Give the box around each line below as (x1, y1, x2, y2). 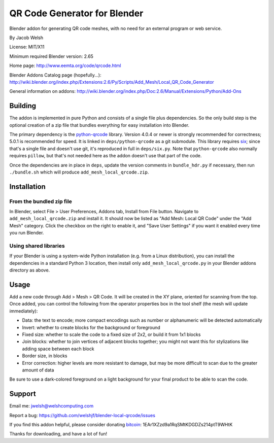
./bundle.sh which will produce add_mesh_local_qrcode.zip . (9, 169, 149, 175)
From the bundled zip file (9, 198, 72, 205)
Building (9, 101, 37, 110)
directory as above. (9, 267, 50, 274)
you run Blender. (9, 230, 44, 236)
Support (9, 390, 36, 398)
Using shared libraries (9, 243, 65, 250)
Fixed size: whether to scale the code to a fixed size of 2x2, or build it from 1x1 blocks (22, 331, 201, 337)
